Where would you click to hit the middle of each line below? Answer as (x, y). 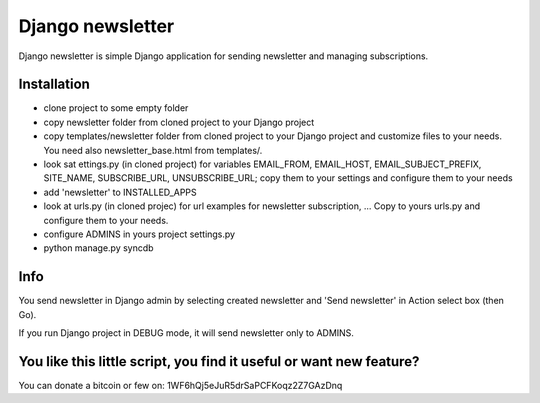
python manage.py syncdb (98, 248)
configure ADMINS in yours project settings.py (139, 234)
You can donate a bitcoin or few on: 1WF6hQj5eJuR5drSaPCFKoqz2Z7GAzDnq (180, 385)
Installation (54, 84)
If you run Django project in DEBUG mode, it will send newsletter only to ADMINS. (186, 333)
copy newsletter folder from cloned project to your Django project (179, 122)
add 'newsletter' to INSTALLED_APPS (120, 192)
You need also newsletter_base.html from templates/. (153, 150)
